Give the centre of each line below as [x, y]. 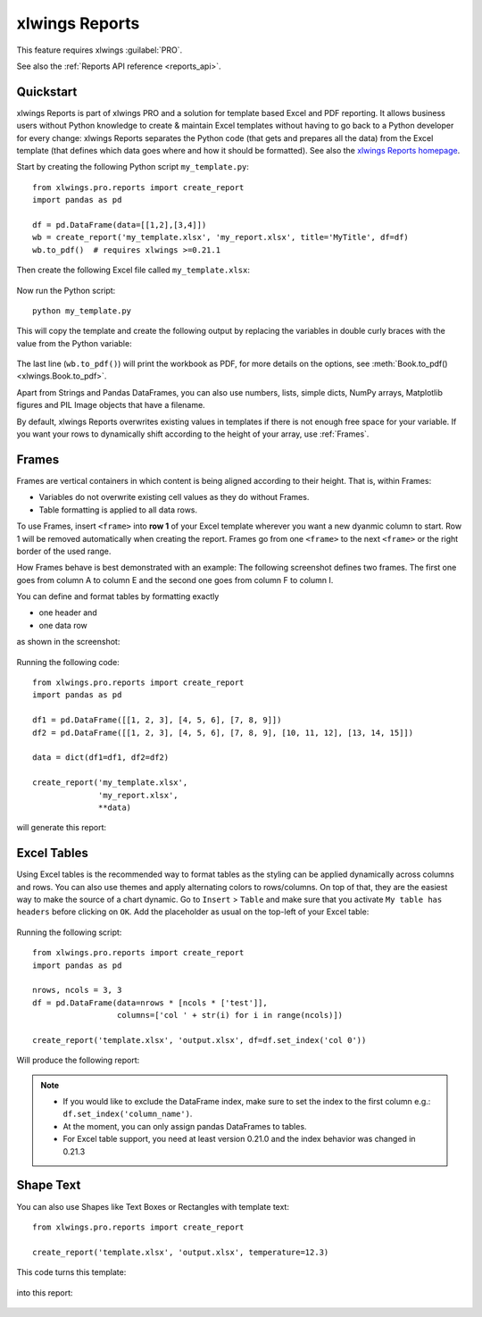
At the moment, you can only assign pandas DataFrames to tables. [185, 1126]
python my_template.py [82, 311]
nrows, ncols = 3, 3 [77, 990]
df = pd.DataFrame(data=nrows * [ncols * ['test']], [150, 1003]
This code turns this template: [71, 1272]
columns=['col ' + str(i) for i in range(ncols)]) [230, 1015]
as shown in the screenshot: [68, 642]
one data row [63, 625]
